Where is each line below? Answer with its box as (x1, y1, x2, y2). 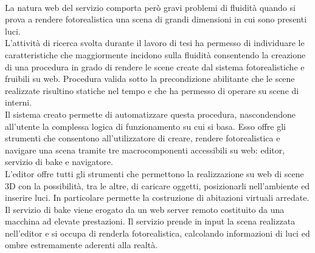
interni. (5, 96, 32, 109)
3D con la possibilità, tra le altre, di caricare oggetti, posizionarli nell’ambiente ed (5, 179, 310, 192)
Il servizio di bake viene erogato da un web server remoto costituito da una (5, 203, 285, 215)
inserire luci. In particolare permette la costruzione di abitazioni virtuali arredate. (5, 191, 310, 204)
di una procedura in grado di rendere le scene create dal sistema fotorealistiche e (5, 60, 305, 73)
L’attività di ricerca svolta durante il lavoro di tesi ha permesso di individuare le (5, 36, 305, 49)
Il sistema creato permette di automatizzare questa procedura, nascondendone (5, 107, 296, 120)
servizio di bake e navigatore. (5, 155, 113, 168)
